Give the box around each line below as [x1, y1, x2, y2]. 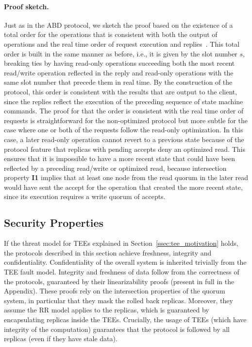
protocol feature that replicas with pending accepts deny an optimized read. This [4, 144, 246, 154]
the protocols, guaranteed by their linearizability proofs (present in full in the [4, 276, 235, 286]
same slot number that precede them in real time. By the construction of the [4, 77, 233, 87]
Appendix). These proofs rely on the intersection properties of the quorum [4, 286, 225, 296]
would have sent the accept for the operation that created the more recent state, [4, 182, 243, 192]
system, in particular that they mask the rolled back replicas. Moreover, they [4, 295, 233, 305]
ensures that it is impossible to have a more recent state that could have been [4, 153, 235, 164]
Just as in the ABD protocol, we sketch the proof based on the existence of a [4, 19, 233, 30]
